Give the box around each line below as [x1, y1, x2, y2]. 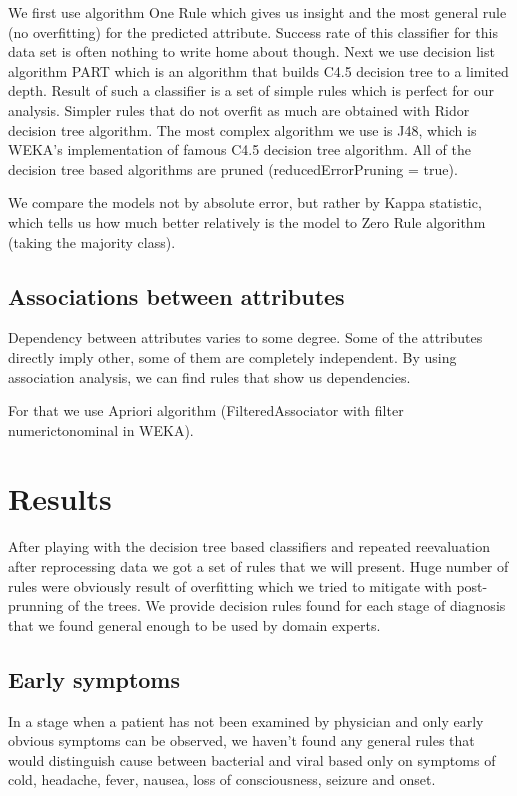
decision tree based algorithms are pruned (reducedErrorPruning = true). [8, 158, 458, 179]
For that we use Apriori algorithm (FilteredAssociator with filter [8, 400, 404, 421]
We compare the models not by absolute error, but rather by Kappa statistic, [8, 192, 482, 213]
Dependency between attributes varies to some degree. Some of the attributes [8, 327, 483, 348]
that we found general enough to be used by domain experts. [8, 614, 381, 635]
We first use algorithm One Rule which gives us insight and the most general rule [8, 2, 507, 22]
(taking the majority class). [8, 231, 176, 252]
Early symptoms [8, 663, 180, 694]
